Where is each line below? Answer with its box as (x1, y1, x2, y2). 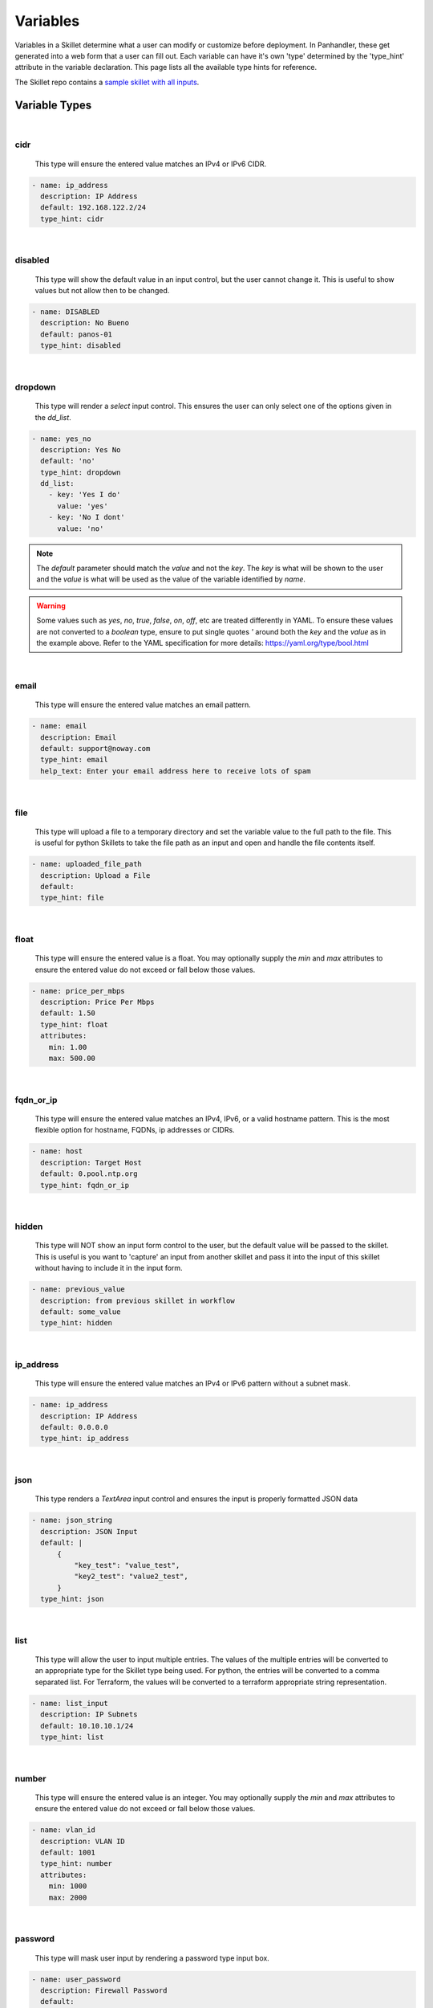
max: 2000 (48, 1892, 87, 1902)
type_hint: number (40, 1859, 112, 1868)
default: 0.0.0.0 (40, 1422, 108, 1432)
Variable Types (14, 98, 92, 112)
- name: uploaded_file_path (31, 859, 142, 869)
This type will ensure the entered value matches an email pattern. (34, 700, 252, 710)
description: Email (40, 733, 117, 742)
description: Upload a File (40, 871, 151, 880)
